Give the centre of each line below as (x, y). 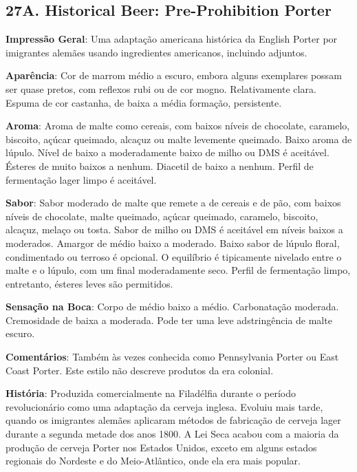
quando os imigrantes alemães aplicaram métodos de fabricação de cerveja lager (173, 420)
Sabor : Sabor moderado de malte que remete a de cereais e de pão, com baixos (173, 203)
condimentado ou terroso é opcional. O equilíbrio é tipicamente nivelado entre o (174, 256)
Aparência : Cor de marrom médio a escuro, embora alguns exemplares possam (174, 75)
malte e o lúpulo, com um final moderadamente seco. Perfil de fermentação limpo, (178, 270)
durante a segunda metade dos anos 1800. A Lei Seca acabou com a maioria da (172, 434)
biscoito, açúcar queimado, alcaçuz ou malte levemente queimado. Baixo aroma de (179, 139)
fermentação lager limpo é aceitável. (81, 179)
